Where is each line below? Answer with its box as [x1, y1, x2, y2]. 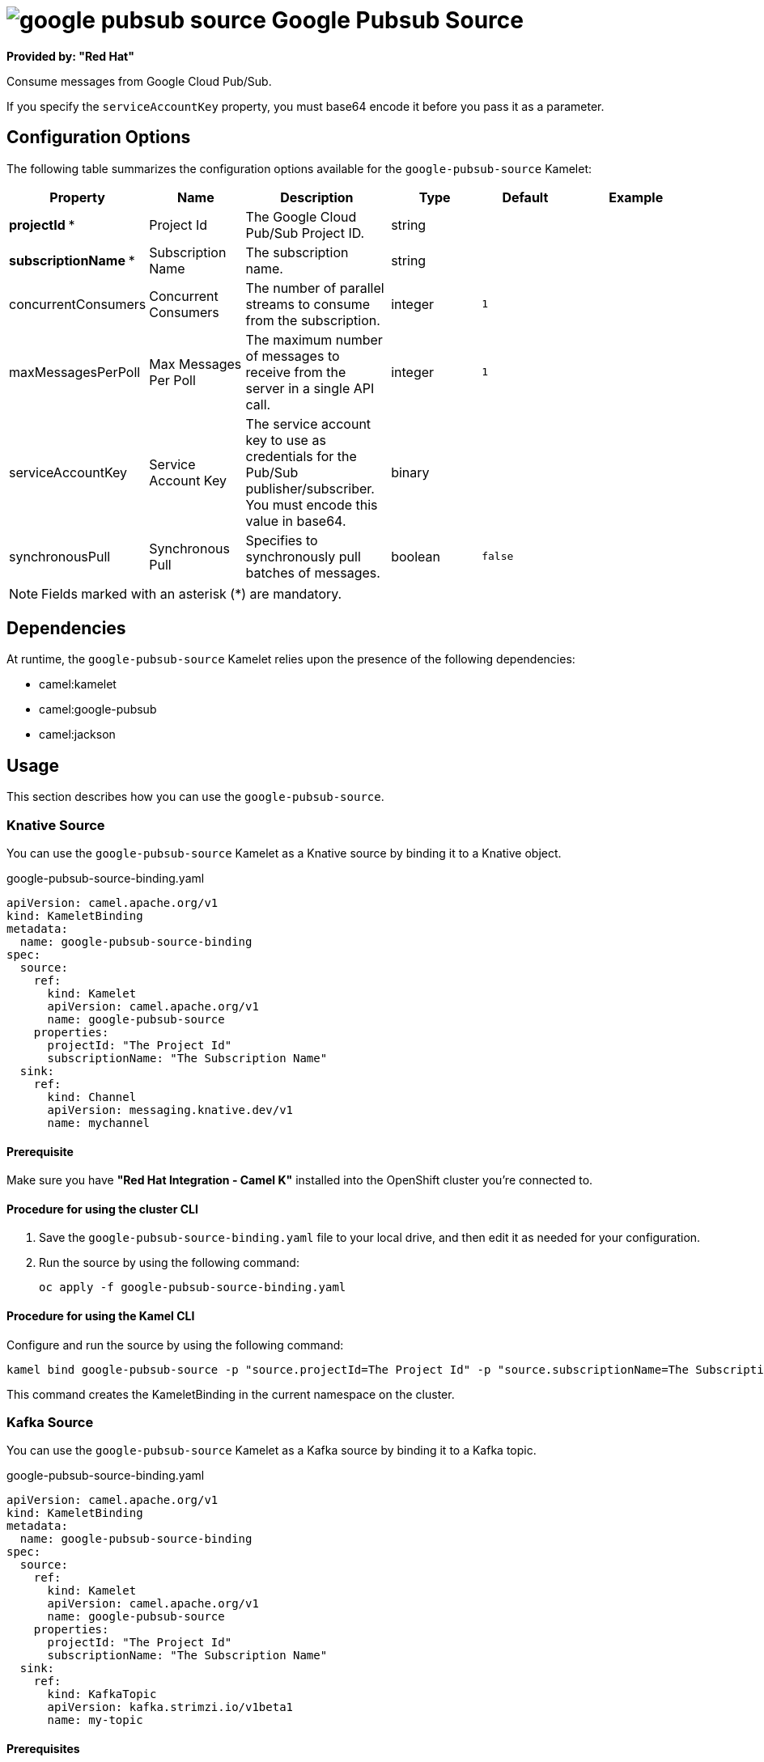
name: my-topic [47, 1713, 143, 1727]
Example [609, 188, 664, 205]
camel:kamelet [39, 677, 117, 692]
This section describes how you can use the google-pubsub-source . [6, 790, 384, 804]
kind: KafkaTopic [47, 1688, 157, 1701]
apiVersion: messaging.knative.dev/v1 [47, 1103, 294, 1117]
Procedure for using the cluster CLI [6, 1201, 198, 1216]
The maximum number [245, 331, 383, 348]
